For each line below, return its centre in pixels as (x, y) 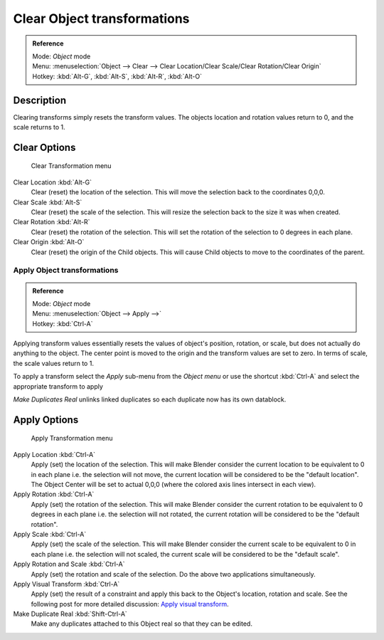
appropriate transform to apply (58, 386)
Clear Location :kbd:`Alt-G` (53, 182)
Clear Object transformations (101, 19)
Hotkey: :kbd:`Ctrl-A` (63, 323)
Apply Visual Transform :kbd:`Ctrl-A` (66, 584)
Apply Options (46, 420)
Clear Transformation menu (71, 166)
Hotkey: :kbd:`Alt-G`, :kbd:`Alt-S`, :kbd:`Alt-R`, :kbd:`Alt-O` (117, 76)
